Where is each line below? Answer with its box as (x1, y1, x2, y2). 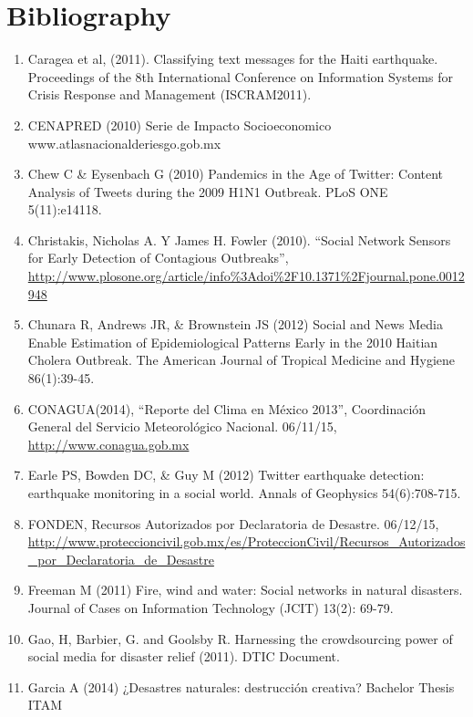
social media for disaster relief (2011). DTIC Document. (27, 647, 340, 666)
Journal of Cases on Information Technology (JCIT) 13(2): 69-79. (27, 597, 394, 617)
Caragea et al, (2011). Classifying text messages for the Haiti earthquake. (27, 49, 438, 68)
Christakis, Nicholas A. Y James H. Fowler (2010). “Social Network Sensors (27, 230, 451, 249)
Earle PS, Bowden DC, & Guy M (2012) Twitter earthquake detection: (27, 465, 425, 484)
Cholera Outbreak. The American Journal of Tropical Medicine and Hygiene (27, 350, 456, 369)
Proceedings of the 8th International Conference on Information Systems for (27, 67, 453, 86)
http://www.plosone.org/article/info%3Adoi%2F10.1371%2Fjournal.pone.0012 (27, 266, 465, 286)
